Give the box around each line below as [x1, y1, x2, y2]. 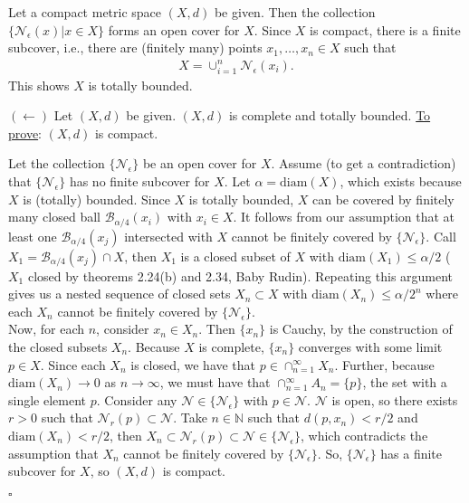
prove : [8, 123, 43, 142]
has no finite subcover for [69, 171, 210, 190]
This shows [8, 75, 70, 94]
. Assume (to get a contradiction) [271, 154, 456, 173]
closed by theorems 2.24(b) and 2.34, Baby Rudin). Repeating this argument [27, 266, 454, 285]
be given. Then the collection [214, 3, 376, 21]
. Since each [40, 355, 106, 374]
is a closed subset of [180, 246, 291, 265]
